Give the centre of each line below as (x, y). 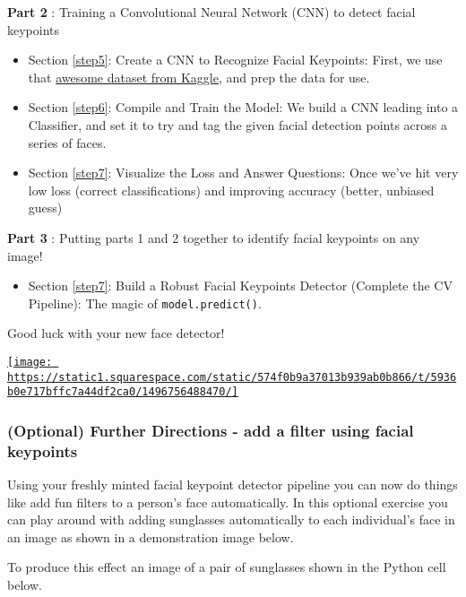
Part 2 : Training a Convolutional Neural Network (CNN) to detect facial (211, 12)
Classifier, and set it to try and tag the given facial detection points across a (238, 124)
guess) (45, 208)
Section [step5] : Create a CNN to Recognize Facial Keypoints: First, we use (235, 60)
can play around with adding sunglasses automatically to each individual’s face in (231, 519)
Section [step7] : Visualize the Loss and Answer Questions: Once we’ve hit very (243, 173)
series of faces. (67, 142)
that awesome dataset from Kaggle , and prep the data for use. (199, 77)
